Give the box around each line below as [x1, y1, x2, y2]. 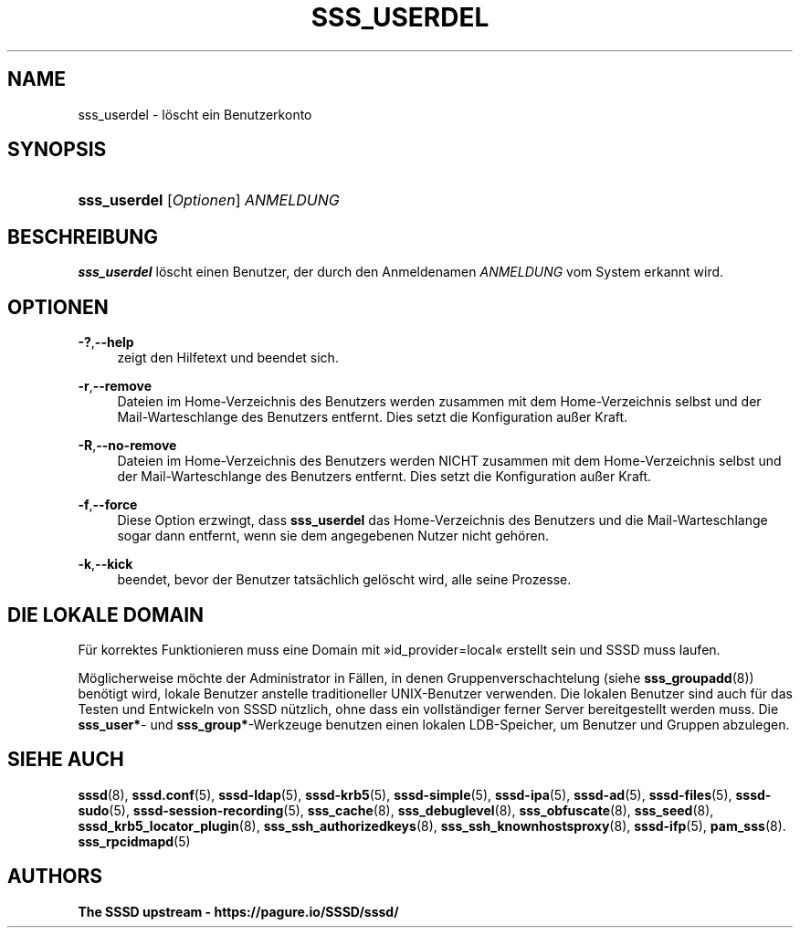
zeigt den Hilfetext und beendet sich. [117, 350, 339, 366]
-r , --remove [78, 378, 153, 394]
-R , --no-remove [78, 437, 177, 454]
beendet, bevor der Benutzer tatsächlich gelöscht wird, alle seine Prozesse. [117, 572, 572, 588]
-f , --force [78, 497, 138, 513]
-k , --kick [78, 556, 133, 573]
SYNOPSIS [7, 138, 107, 162]
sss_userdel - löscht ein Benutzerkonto [78, 106, 312, 122]
